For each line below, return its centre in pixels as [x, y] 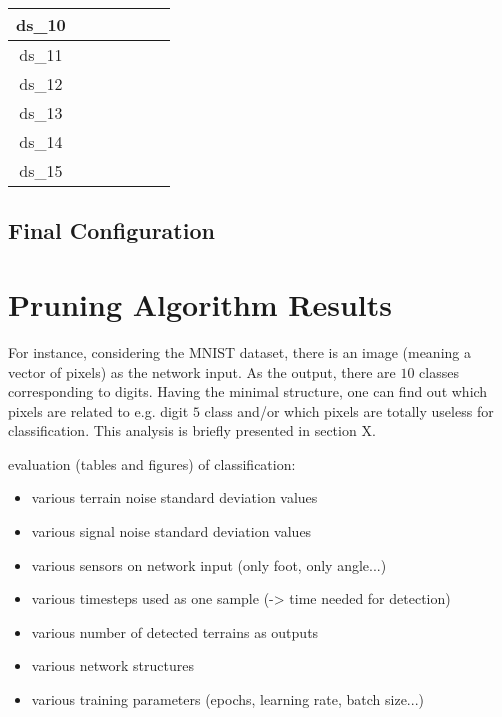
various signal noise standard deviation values [171, 531]
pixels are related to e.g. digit [98, 410]
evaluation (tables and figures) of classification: [152, 463]
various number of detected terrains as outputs [175, 631]
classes [439, 371]
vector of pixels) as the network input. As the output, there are [202, 371]
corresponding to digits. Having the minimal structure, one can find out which [248, 391]
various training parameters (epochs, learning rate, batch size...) [227, 699]
